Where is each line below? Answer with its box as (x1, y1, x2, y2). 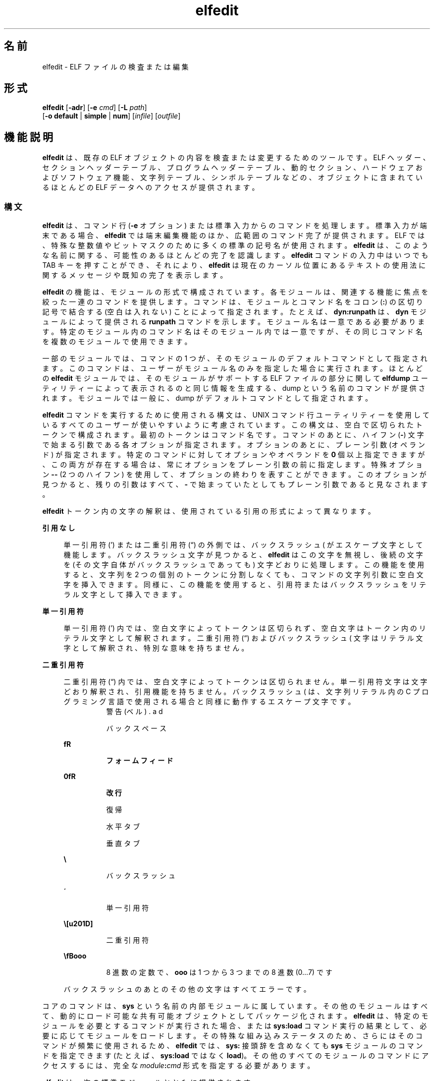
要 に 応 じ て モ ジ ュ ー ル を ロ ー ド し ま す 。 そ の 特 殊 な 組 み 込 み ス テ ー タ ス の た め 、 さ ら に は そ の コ (42, 1031, 423, 1040)
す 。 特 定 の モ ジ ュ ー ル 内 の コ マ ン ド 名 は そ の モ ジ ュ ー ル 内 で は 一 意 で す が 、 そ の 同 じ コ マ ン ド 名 (42, 327, 423, 336)
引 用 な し (42, 524, 75, 533)
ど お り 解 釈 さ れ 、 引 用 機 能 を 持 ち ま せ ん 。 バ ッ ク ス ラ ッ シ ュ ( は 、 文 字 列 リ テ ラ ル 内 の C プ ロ (63, 687, 429, 696)
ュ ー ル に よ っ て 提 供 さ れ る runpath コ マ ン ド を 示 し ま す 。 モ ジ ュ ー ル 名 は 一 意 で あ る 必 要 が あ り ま (42, 317, 425, 326)
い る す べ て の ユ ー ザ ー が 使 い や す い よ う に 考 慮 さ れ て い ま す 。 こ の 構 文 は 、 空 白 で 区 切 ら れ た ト (42, 420, 423, 429)
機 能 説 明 (4, 130, 53, 143)
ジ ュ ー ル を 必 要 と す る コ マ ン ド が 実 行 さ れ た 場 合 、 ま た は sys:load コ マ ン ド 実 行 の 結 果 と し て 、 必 (42, 1021, 427, 1030)
